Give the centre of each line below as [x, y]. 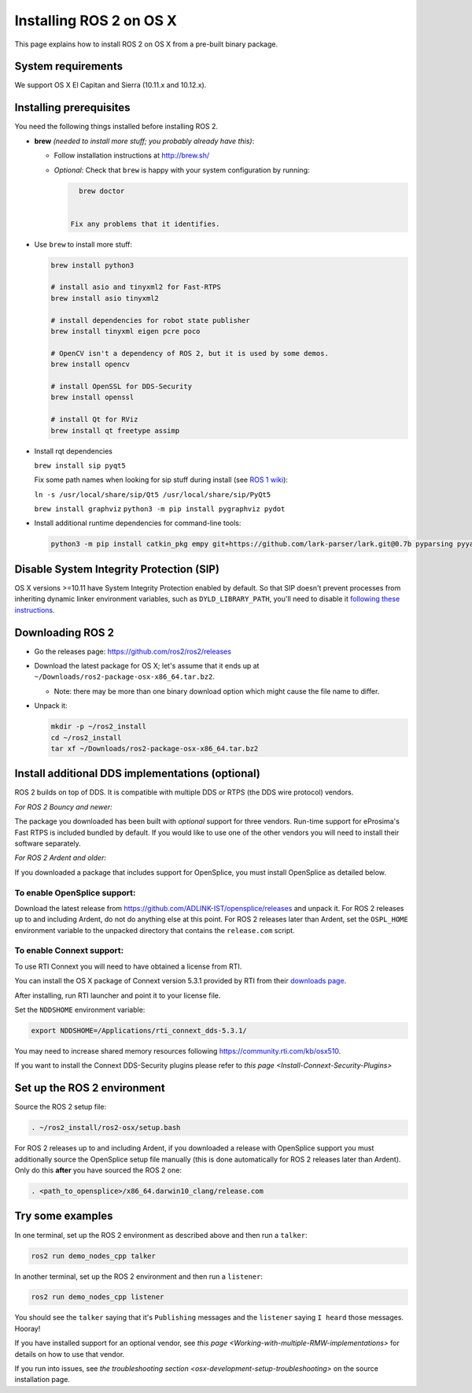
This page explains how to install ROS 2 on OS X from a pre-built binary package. [146, 44]
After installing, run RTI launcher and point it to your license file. [118, 995]
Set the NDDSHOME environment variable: [80, 1010]
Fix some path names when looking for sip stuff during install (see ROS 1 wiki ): [161, 480]
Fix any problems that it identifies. [145, 224]
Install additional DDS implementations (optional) [138, 774]
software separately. [48, 843]
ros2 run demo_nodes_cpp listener [98, 1297]
